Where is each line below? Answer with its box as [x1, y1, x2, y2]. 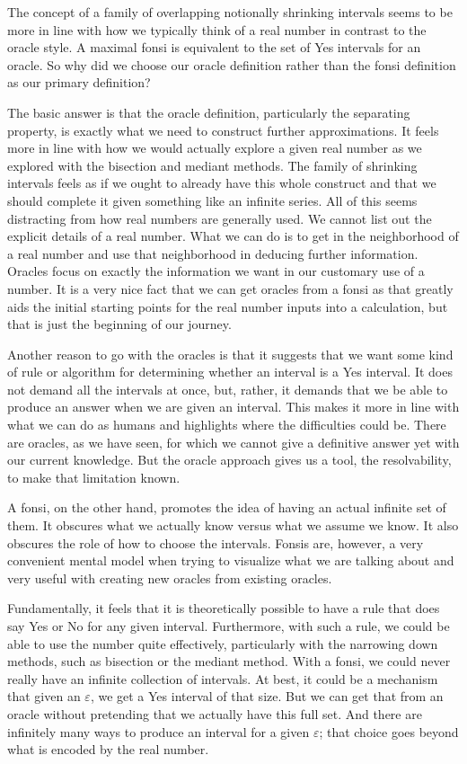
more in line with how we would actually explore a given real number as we [7, 138, 422, 157]
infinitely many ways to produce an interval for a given [7, 722, 310, 741]
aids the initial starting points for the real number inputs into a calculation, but [7, 297, 448, 315]
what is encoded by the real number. [7, 740, 209, 759]
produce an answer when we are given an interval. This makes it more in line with [7, 397, 460, 416]
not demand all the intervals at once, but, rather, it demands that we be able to [7, 379, 448, 398]
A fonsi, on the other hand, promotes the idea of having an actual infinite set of [7, 498, 446, 517]
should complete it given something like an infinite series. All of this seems [7, 191, 418, 209]
